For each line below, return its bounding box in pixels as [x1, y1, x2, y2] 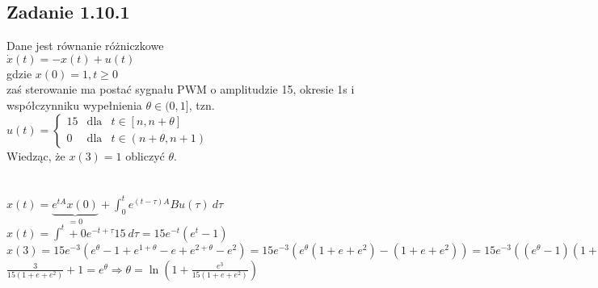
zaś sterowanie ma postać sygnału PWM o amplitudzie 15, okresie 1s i [6, 81, 355, 98]
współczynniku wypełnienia [6, 96, 142, 113]
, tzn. [188, 96, 215, 113]
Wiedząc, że [6, 147, 65, 164]
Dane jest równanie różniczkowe [6, 37, 164, 54]
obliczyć [125, 147, 165, 164]
